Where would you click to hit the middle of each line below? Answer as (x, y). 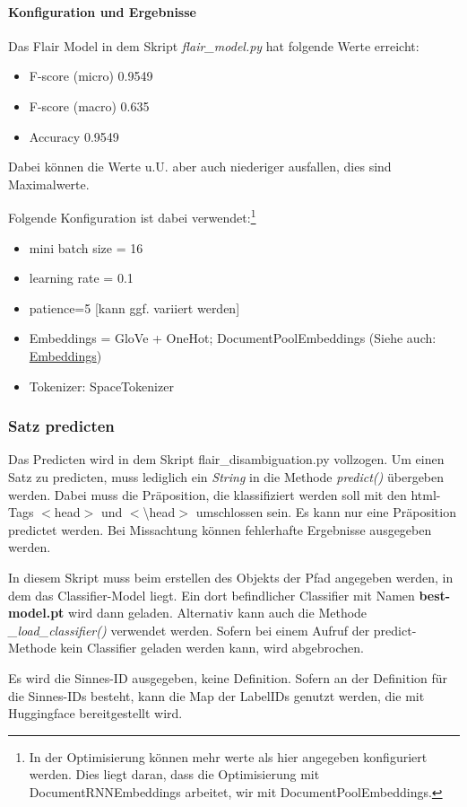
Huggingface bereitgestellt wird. (95, 713)
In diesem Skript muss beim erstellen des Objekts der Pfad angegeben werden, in (231, 577)
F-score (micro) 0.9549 (91, 76)
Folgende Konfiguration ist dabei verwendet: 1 (132, 216)
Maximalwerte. (49, 184)
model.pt (36, 613)
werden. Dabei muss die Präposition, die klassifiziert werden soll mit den (208, 494)
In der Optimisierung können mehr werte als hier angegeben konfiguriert (228, 756)
